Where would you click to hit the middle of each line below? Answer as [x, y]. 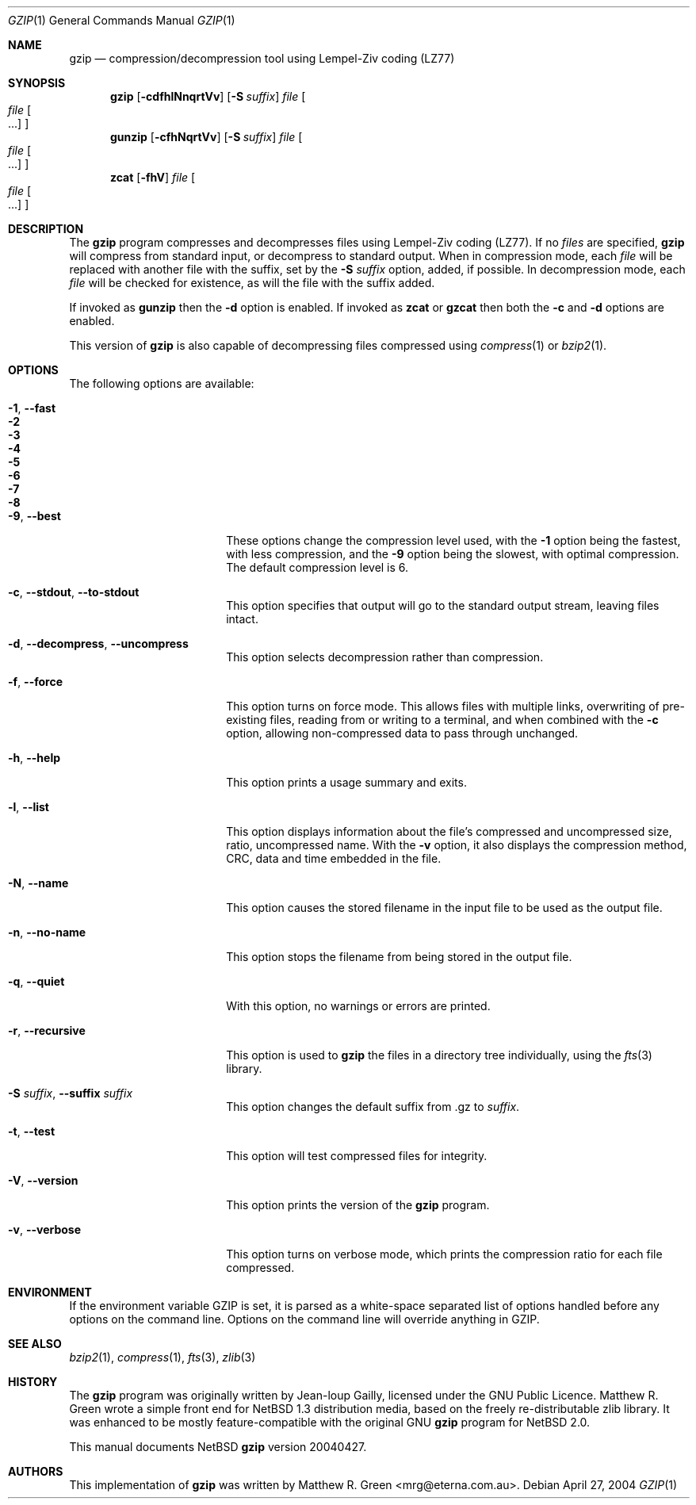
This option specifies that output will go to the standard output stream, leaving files [443, 605]
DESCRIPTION [46, 229]
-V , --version [43, 1180]
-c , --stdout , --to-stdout [74, 592]
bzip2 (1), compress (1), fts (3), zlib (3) [163, 1357]
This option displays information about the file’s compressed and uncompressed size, [449, 831]
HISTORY [33, 1382]
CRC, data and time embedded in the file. [334, 858]
